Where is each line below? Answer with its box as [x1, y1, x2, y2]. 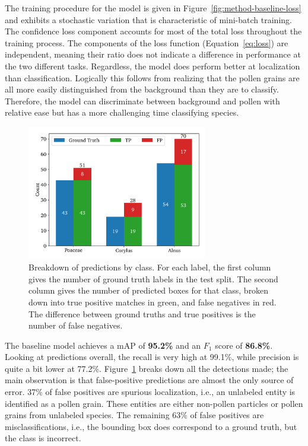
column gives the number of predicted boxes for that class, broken [28, 284, 269, 297]
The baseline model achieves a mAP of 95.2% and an [5, 339, 201, 351]
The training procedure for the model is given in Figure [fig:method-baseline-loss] [5, 2, 301, 14]
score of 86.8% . [215, 339, 273, 351]
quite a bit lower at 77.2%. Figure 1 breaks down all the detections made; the [5, 362, 288, 374]
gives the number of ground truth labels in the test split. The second [28, 272, 278, 285]
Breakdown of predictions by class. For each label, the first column [28, 261, 271, 273]
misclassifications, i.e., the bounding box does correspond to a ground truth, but [5, 420, 297, 432]
